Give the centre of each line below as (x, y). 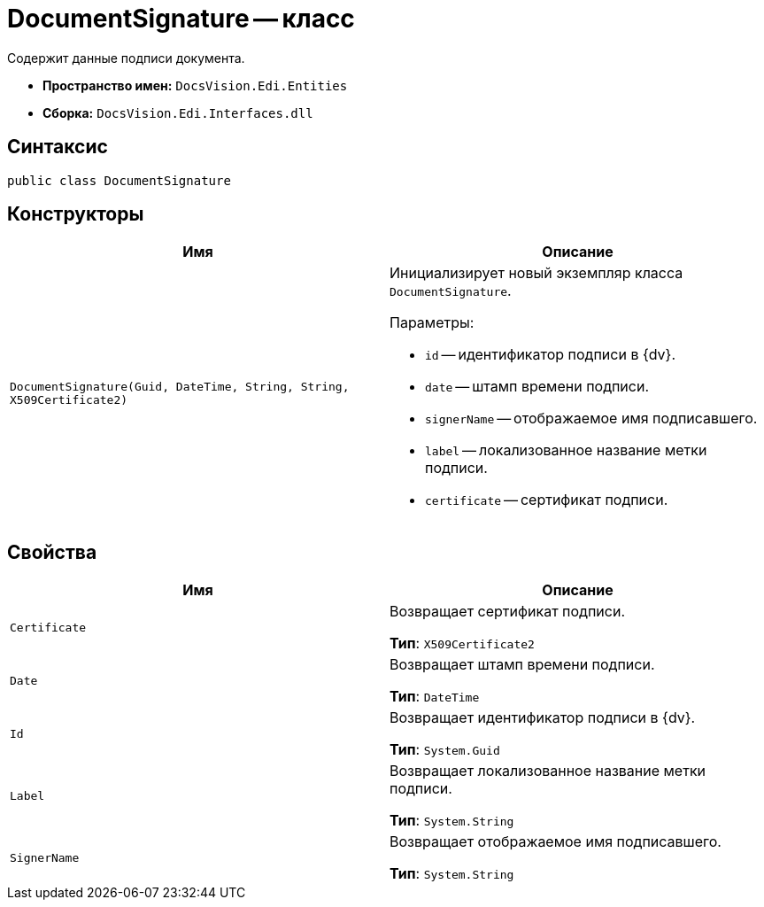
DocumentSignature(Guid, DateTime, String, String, (180, 387)
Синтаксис (58, 147)
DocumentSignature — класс (181, 19)
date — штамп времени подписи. (537, 387)
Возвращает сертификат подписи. (507, 612)
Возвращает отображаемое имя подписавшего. (556, 842)
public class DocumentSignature (119, 180)
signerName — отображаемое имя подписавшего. (591, 419)
